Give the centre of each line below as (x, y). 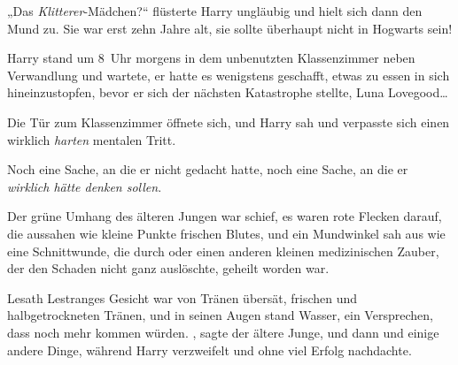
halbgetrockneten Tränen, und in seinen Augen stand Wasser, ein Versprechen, (220, 315)
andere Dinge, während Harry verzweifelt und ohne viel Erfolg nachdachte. (210, 350)
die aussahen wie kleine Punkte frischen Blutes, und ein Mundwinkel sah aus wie (226, 233)
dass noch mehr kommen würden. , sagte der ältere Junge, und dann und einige (223, 332)
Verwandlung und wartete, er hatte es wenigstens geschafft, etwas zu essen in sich (229, 75)
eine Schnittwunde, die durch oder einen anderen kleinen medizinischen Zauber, (223, 251)
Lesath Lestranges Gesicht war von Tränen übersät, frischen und (182, 297)
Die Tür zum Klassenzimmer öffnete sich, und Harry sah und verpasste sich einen (229, 122)
